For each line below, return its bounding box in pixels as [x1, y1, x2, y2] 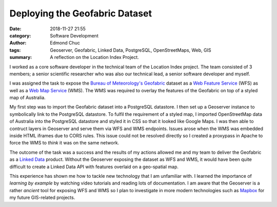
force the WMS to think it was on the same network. [9, 140, 120, 146]
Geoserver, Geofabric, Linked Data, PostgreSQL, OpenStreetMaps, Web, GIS [50, 47, 211, 53]
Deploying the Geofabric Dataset [9, 8, 152, 19]
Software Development [50, 32, 98, 38]
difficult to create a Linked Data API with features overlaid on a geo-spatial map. [9, 163, 179, 170]
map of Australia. [9, 95, 46, 101]
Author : [9, 40, 27, 46]
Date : [9, 26, 22, 32]
